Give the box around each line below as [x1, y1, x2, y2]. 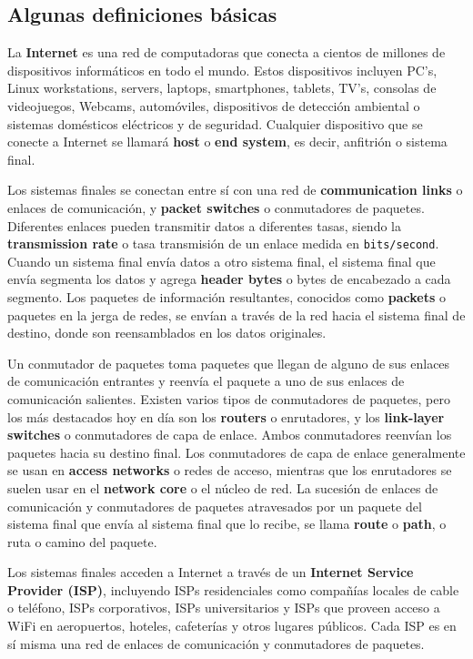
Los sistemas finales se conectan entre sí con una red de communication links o [7, 180, 463, 199]
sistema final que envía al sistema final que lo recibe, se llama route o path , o [7, 514, 447, 533]
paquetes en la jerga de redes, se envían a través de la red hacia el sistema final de [7, 305, 466, 324]
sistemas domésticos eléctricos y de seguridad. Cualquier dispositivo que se [7, 114, 423, 133]
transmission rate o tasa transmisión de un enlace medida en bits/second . [7, 234, 439, 253]
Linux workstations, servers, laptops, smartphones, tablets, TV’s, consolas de [7, 78, 437, 97]
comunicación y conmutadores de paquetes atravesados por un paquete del [7, 496, 422, 515]
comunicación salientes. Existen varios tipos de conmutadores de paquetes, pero [7, 389, 450, 408]
